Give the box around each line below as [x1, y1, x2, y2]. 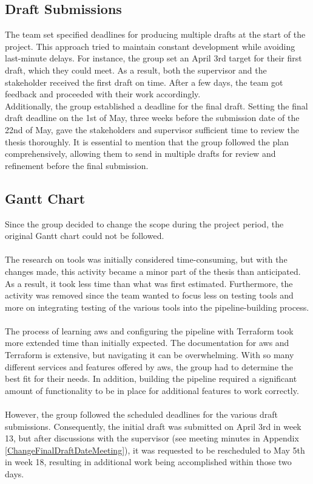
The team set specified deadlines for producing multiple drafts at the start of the [5, 28, 306, 41]
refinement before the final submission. [5, 159, 149, 171]
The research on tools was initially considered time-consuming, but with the [5, 253, 288, 266]
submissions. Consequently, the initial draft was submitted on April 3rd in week [5, 420, 301, 432]
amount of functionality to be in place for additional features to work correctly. [5, 384, 299, 396]
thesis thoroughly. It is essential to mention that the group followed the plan [5, 135, 289, 148]
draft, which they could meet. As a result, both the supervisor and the [5, 63, 267, 76]
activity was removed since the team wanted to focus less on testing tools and [5, 289, 294, 302]
